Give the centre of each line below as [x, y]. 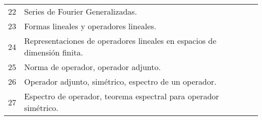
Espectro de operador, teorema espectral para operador [122, 96]
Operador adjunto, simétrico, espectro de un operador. [120, 81]
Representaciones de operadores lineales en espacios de [120, 41]
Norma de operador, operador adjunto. [92, 67]
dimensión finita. [54, 52]
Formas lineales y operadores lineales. [90, 26]
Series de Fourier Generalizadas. [81, 11]
